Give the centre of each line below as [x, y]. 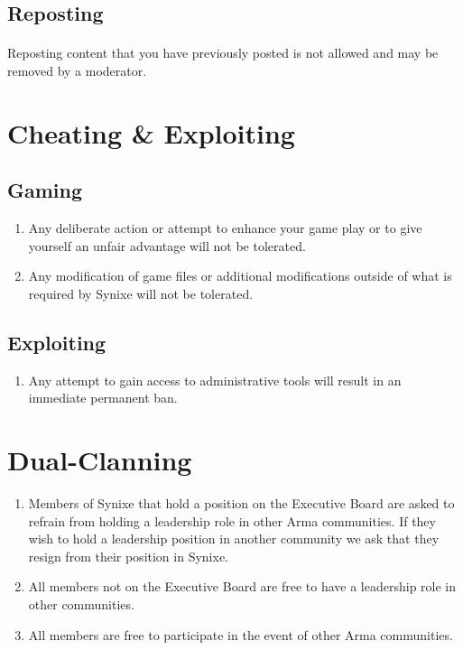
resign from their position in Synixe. [128, 556]
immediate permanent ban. [103, 398]
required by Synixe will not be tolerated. [141, 293]
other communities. [81, 604]
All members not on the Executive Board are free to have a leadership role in [242, 586]
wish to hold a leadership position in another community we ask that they [234, 539]
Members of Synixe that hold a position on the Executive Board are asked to [241, 503]
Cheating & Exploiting [151, 132]
